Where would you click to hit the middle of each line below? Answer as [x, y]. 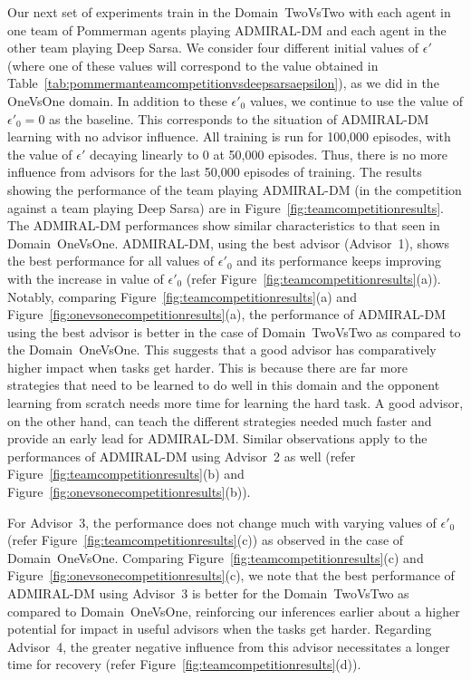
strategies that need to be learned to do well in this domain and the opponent [224, 385]
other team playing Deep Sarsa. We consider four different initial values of [213, 48]
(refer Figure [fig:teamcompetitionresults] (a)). [313, 278]
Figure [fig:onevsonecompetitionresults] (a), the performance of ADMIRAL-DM [227, 314]
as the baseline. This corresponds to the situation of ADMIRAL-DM [239, 118]
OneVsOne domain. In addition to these [117, 100]
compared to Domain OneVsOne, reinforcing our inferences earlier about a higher [234, 611]
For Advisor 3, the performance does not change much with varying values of [222, 522]
